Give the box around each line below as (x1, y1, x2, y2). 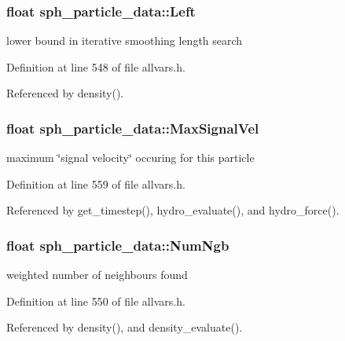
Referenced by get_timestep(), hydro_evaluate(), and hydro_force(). (6, 202, 339, 218)
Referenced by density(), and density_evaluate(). (6, 319, 243, 335)
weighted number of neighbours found (6, 266, 188, 283)
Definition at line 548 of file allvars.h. (6, 58, 185, 75)
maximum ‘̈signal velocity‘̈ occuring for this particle (6, 149, 255, 166)
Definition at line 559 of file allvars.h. (6, 175, 185, 192)
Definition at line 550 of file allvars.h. (6, 292, 185, 309)
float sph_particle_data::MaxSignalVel (6, 118, 259, 137)
